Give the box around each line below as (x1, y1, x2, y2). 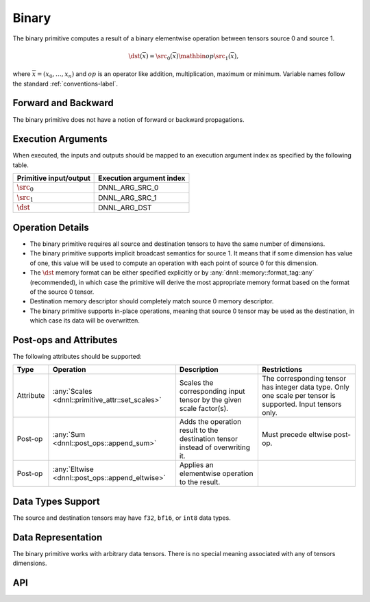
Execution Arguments (12, 134, 108, 145)
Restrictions (261, 365, 303, 375)
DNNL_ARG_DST (98, 203, 152, 212)
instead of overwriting (179, 442, 250, 452)
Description (179, 365, 219, 375)
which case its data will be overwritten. (29, 316, 140, 325)
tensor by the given (179, 395, 243, 405)
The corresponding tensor (261, 374, 347, 384)
